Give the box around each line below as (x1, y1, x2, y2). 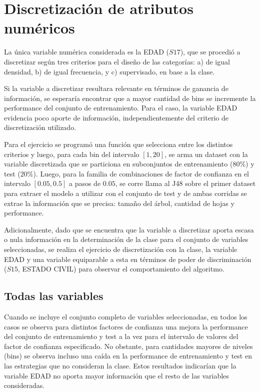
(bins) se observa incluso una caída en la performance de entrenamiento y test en (4, 350, 252, 361)
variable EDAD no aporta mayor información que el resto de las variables (4, 370, 229, 380)
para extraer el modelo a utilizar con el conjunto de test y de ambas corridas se (4, 188, 247, 198)
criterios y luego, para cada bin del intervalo (4, 148, 139, 159)
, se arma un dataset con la (164, 148, 248, 159)
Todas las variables (4, 288, 103, 303)
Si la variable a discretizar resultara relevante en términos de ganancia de (4, 83, 228, 93)
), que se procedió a (180, 46, 240, 57)
